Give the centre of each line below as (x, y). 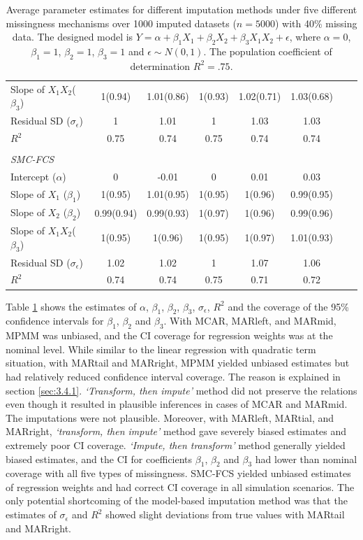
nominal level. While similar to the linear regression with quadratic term (161, 349)
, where (305, 37)
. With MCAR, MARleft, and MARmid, (250, 321)
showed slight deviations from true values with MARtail (225, 514)
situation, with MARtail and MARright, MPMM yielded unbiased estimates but (178, 363)
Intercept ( (34, 177)
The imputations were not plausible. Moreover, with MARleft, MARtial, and (170, 417)
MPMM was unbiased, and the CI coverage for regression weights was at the (169, 335)
